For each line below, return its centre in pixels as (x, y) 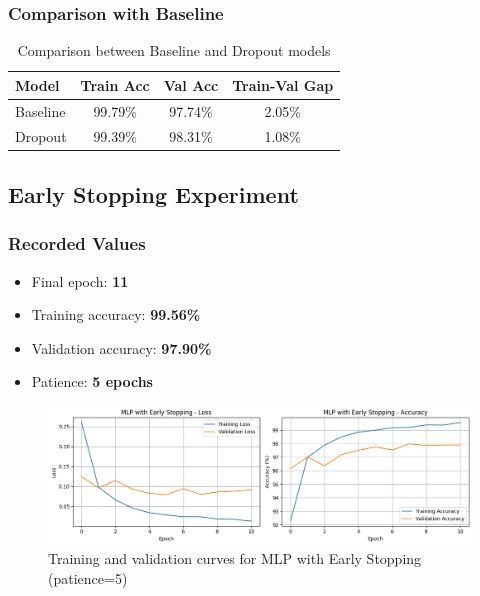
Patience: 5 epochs (92, 381)
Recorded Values (77, 243)
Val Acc (191, 84)
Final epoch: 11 (80, 280)
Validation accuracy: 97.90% (121, 347)
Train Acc (115, 84)
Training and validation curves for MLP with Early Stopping (235, 558)
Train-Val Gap (283, 84)
